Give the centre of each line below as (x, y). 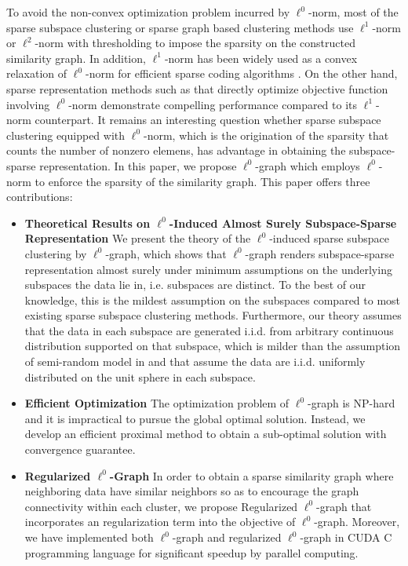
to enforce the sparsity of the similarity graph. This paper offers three (202, 181)
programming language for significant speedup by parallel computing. (191, 552)
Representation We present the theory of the (138, 238)
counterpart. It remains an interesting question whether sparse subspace (208, 120)
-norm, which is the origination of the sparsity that (266, 135)
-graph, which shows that (166, 253)
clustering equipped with (66, 135)
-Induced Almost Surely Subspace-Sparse (283, 223)
